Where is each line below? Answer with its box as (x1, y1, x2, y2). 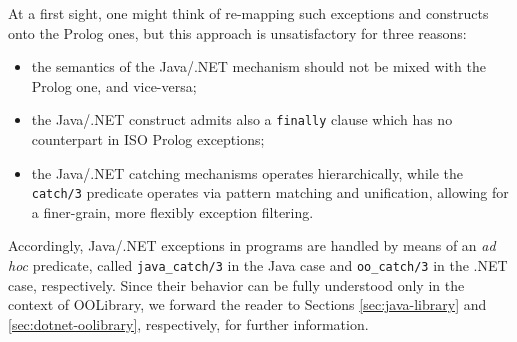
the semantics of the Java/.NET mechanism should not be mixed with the (31, 56, 486, 77)
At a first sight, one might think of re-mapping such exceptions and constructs (8, 3, 489, 23)
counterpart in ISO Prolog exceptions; (31, 129, 265, 150)
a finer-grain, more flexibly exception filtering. (31, 201, 314, 222)
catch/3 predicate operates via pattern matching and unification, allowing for (31, 182, 509, 203)
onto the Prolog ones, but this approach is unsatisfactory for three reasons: (8, 22, 467, 43)
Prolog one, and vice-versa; (31, 75, 197, 96)
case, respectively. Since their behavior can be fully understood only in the (8, 274, 465, 295)
